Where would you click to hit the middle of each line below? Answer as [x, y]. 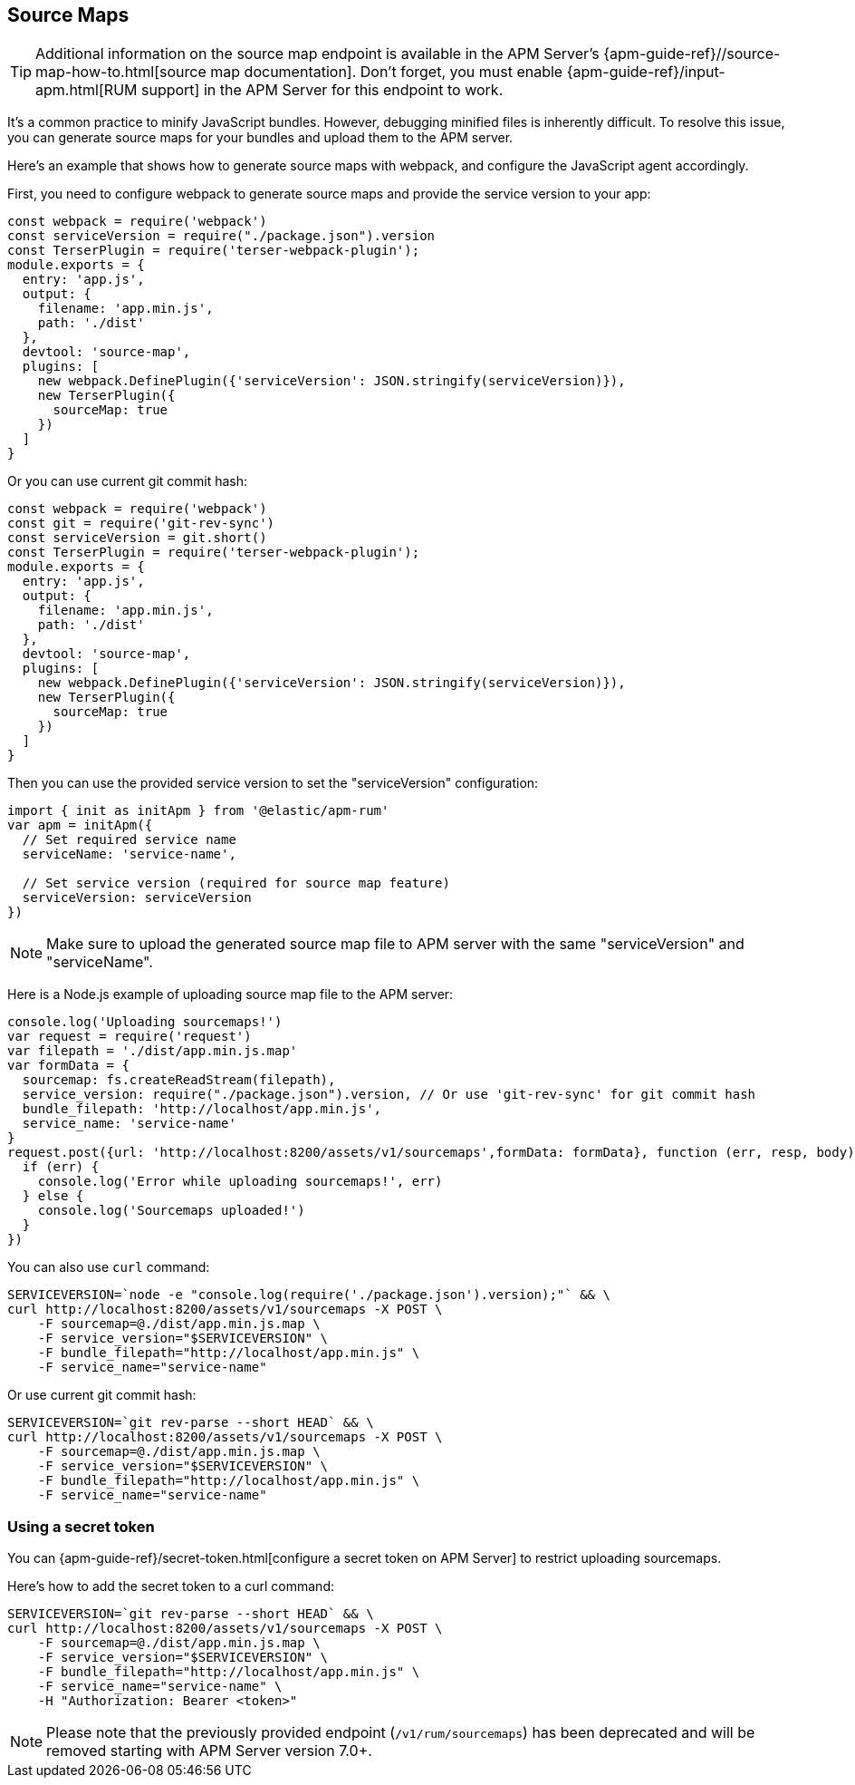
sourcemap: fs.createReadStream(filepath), [179, 1080]
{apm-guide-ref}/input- [646, 72]
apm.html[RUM [86, 90]
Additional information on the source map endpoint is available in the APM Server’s [317, 54]
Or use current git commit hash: [102, 1395]
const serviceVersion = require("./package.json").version [221, 236]
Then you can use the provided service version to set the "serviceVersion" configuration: [273, 783]
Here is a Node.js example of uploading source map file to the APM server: [231, 994]
